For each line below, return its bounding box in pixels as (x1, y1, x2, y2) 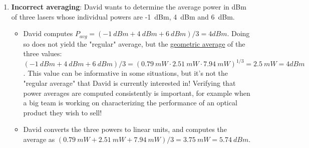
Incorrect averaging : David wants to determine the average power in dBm (11, 2, 246, 12)
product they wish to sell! (23, 107, 102, 117)
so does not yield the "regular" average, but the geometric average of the (23, 38, 245, 49)
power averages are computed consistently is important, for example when (23, 87, 250, 98)
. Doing (227, 28, 250, 39)
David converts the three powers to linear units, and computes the (23, 124, 227, 134)
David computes (23, 28, 73, 39)
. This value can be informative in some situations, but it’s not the (23, 68, 228, 78)
